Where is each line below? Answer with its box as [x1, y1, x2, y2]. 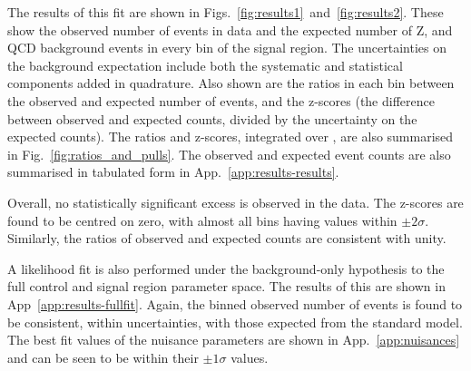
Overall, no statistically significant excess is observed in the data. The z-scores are [7, 192, 464, 211]
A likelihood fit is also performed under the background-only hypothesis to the [7, 259, 445, 278]
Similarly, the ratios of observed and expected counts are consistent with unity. [7, 229, 446, 248]
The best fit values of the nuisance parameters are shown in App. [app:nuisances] [7, 330, 460, 349]
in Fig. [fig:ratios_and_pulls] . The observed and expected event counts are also [7, 144, 451, 163]
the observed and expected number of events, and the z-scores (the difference [7, 91, 435, 110]
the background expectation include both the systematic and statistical [7, 55, 403, 74]
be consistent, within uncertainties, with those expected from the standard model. [7, 312, 463, 331]
